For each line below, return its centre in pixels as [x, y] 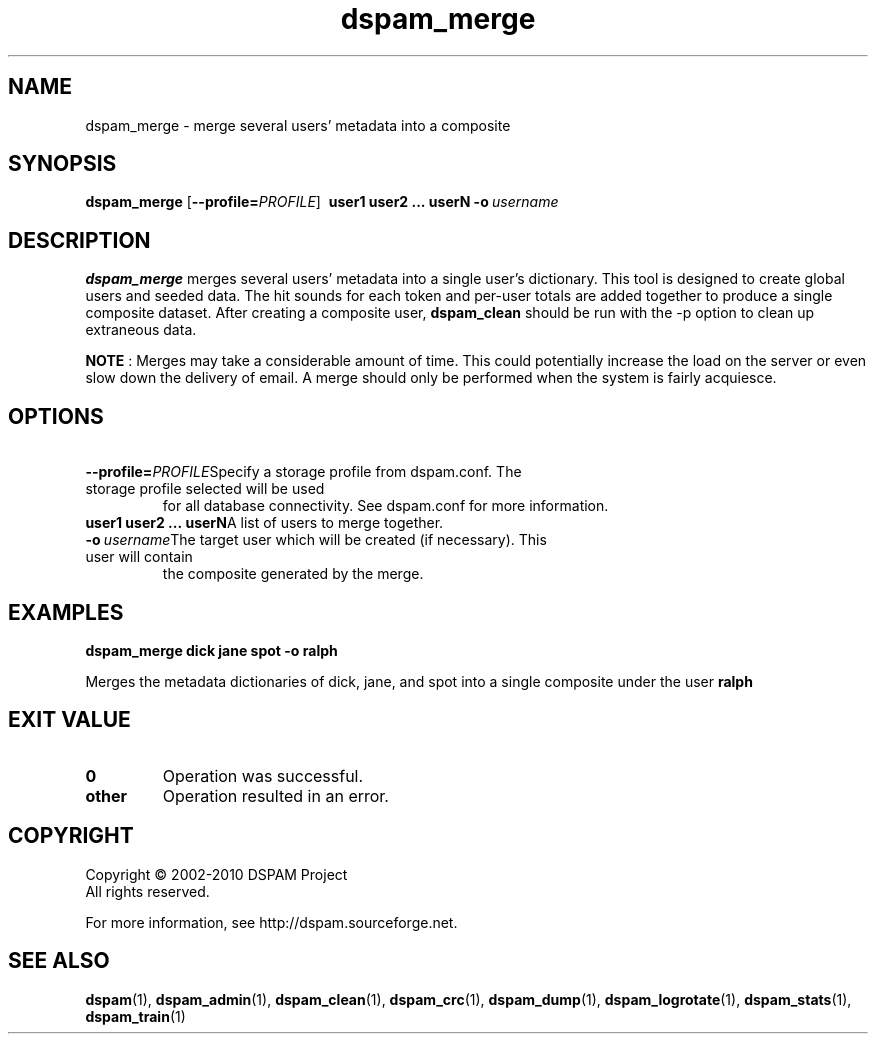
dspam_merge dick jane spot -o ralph [211, 650]
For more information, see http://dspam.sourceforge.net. [271, 922]
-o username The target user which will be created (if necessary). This [316, 540]
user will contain [139, 557]
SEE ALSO [59, 961]
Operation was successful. [263, 775]
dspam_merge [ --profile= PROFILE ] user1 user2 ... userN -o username [322, 202]
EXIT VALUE [69, 720]
